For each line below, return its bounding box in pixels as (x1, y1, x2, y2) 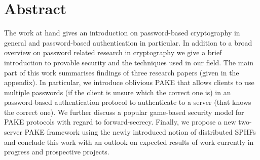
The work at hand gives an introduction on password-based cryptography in (4, 27, 240, 38)
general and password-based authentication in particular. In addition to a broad (4, 37, 252, 48)
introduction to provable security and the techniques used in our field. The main (4, 57, 253, 67)
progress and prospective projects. (4, 146, 109, 157)
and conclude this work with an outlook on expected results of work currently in (4, 136, 254, 147)
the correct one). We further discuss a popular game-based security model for (4, 106, 244, 117)
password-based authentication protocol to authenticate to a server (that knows (4, 97, 251, 107)
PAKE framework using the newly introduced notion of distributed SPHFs (24, 127, 256, 137)
